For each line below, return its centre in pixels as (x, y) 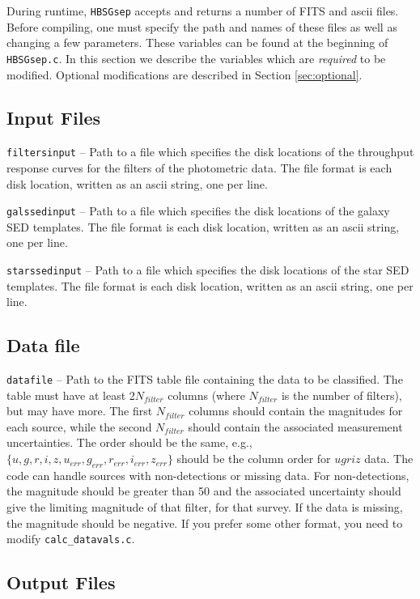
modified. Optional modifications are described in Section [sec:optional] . (185, 74)
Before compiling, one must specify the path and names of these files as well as (202, 26)
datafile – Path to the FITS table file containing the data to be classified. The (205, 379)
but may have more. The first (80, 411)
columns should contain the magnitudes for (296, 411)
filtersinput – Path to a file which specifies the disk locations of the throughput (210, 152)
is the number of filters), (342, 395)
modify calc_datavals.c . (71, 539)
